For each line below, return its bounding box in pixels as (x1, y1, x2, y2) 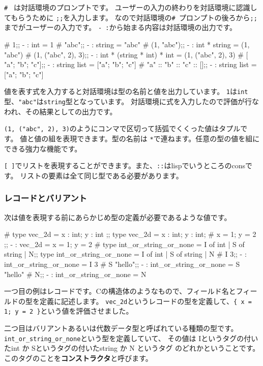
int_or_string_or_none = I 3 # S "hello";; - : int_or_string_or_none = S (4, 259, 240, 269)
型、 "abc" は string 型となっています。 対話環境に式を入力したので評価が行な (4, 96, 259, 106)
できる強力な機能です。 (4, 143, 82, 154)
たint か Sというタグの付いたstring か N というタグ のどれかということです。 (4, 343, 260, 353)
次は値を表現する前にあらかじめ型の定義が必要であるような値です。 (4, 211, 231, 222)
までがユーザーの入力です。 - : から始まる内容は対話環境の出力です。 (4, 22, 237, 33)
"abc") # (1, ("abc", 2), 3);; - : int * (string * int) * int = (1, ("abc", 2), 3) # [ (4, 49, 248, 59)
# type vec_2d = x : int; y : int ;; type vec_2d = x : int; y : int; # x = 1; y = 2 (4, 229, 256, 239)
